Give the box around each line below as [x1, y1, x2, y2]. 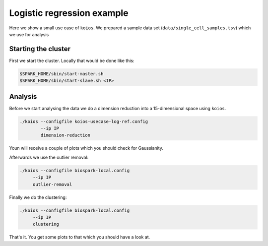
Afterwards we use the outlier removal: [9, 154, 89, 160]
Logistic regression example [9, 7, 129, 18]
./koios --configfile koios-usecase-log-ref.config [19, 119, 148, 124]
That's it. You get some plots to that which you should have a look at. [9, 234, 150, 240]
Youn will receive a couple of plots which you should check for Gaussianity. [9, 145, 164, 151]
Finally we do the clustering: [9, 194, 67, 200]
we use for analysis [9, 31, 49, 37]
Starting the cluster [9, 45, 71, 53]
